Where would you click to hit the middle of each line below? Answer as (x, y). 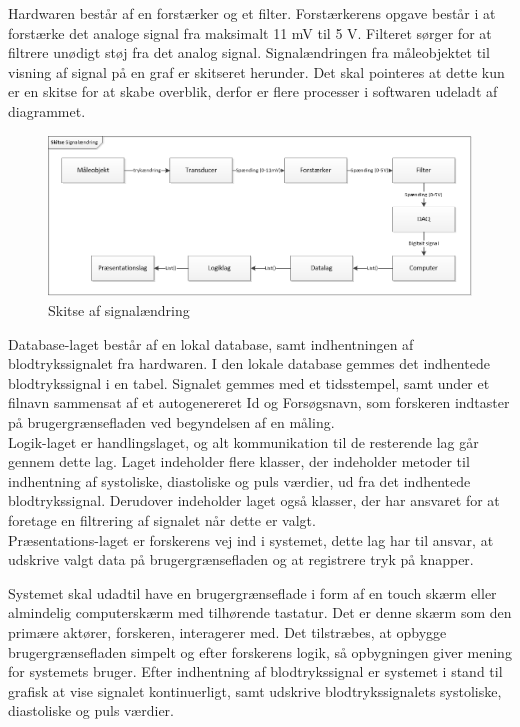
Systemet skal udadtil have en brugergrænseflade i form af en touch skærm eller (252, 592)
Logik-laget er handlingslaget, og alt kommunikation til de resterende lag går (243, 441)
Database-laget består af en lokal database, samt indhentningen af (211, 343)
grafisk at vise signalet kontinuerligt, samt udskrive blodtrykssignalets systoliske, (255, 690)
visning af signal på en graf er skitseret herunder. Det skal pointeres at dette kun (256, 71)
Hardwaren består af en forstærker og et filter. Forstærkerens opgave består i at (252, 13)
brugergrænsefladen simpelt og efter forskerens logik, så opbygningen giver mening (260, 651)
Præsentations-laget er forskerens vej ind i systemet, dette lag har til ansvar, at (251, 539)
